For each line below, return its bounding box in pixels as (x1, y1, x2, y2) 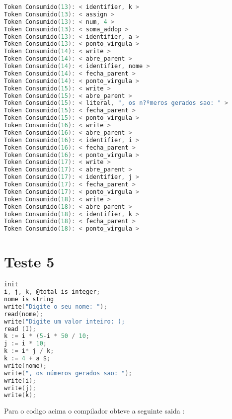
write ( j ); (4, 384, 36, 392)
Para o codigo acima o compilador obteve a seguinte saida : (4, 406, 185, 416)
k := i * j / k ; (4, 347, 54, 355)
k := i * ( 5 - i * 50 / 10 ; (4, 333, 90, 340)
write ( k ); (4, 392, 36, 399)
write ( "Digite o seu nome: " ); (4, 303, 107, 310)
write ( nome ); (4, 362, 47, 369)
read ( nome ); (4, 310, 43, 318)
